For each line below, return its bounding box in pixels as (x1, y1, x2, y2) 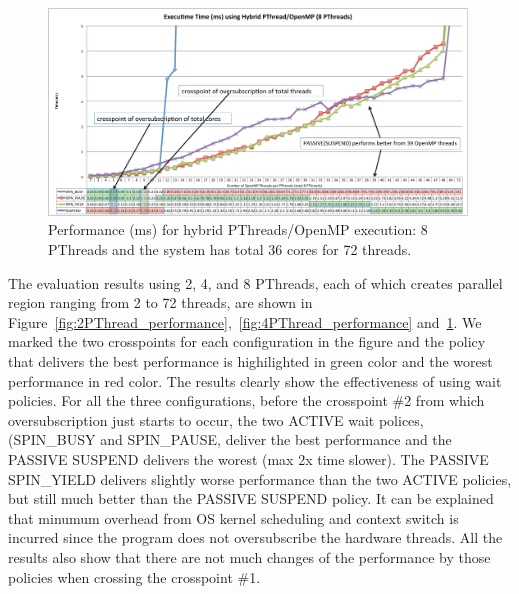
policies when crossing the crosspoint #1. (8, 566, 261, 587)
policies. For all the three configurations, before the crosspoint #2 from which (8, 390, 485, 411)
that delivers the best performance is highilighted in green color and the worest (8, 350, 493, 371)
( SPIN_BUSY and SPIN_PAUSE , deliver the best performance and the (8, 429, 452, 450)
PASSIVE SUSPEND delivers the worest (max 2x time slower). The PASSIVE (8, 448, 489, 469)
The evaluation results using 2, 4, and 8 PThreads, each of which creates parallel (8, 272, 503, 293)
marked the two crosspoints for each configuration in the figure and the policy (8, 331, 486, 352)
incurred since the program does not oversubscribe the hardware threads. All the (8, 527, 503, 548)
